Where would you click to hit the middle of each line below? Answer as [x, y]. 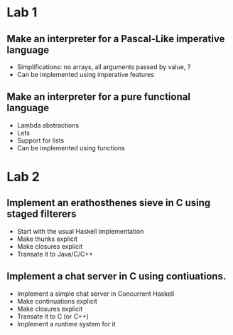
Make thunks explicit [47, 239]
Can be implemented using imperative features [85, 74]
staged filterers [42, 214]
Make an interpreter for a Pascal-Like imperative [116, 39]
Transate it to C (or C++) [53, 316]
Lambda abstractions [48, 125]
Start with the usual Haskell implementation [80, 231]
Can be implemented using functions [71, 148]
